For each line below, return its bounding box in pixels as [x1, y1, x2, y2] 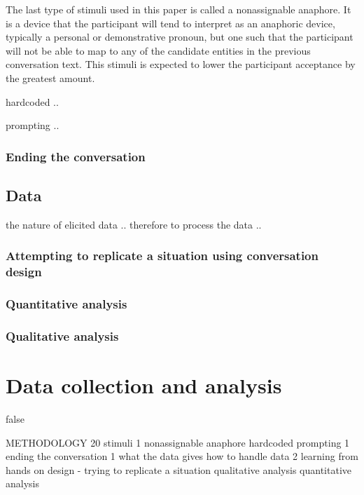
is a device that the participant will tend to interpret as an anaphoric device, [6, 15, 335, 30]
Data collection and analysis [6, 371, 282, 400]
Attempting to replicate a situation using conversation [6, 247, 318, 264]
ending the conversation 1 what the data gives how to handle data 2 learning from [6, 449, 358, 463]
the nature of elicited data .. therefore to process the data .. [6, 217, 262, 231]
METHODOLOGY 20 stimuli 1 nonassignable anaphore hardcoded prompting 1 [6, 435, 350, 449]
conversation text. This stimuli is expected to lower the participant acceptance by [6, 57, 356, 72]
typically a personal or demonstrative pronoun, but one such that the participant [6, 29, 353, 44]
